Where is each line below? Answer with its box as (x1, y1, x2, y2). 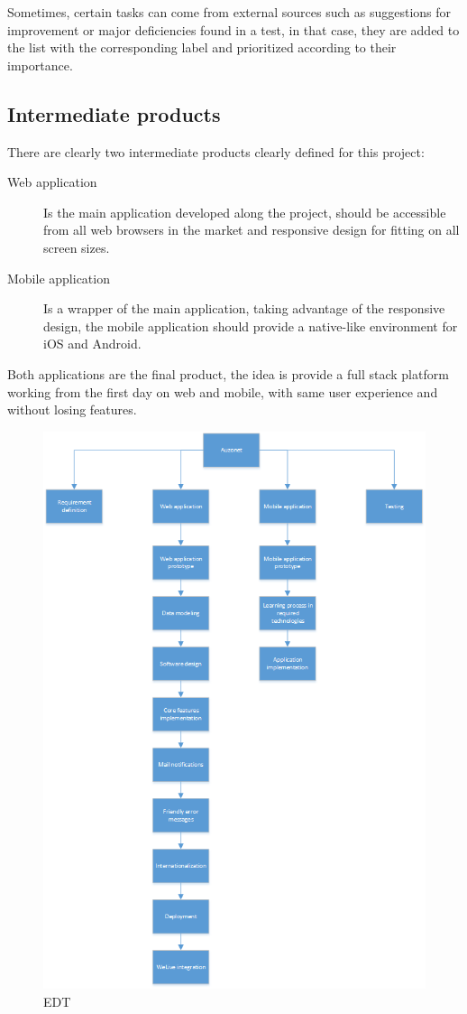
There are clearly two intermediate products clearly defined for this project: (7, 142, 425, 161)
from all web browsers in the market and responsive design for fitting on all (43, 220, 460, 239)
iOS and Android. (43, 334, 142, 353)
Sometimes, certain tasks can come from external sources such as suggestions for (7, 3, 452, 21)
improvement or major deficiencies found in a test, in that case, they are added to (7, 20, 460, 39)
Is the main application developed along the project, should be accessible (43, 202, 446, 221)
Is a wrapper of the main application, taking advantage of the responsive (43, 299, 445, 318)
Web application (7, 172, 97, 191)
